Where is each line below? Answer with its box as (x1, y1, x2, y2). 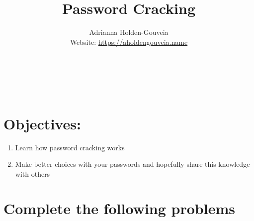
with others (15, 168, 50, 179)
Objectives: (3, 113, 81, 133)
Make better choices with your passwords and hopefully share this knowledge (15, 159, 250, 169)
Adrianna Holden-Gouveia (89, 27, 169, 37)
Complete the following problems (3, 198, 235, 218)
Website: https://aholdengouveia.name (70, 36, 188, 47)
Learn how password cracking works (15, 142, 125, 152)
